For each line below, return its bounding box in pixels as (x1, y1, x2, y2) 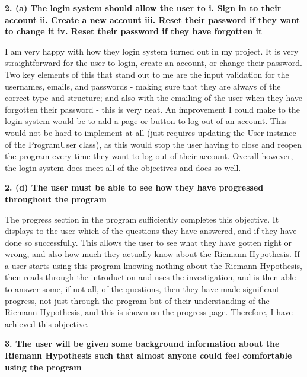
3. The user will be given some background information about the (5, 337, 280, 350)
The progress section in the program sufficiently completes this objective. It (5, 213, 279, 225)
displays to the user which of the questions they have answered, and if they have (5, 224, 297, 237)
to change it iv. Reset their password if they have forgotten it (5, 25, 263, 37)
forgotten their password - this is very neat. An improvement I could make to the (5, 103, 300, 115)
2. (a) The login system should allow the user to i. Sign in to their (5, 2, 282, 14)
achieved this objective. (5, 317, 89, 330)
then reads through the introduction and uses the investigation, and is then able (5, 271, 296, 283)
